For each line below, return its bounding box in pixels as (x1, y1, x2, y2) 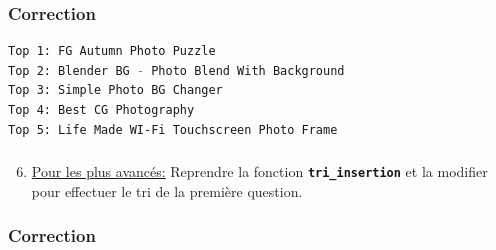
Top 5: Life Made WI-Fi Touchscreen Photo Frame (8, 122, 338, 137)
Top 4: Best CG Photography (8, 103, 195, 117)
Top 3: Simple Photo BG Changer (8, 83, 223, 98)
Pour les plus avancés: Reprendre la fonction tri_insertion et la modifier (31, 161, 488, 182)
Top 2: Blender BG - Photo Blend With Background (8, 63, 345, 78)
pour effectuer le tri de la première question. (31, 180, 303, 201)
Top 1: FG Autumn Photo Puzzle (8, 44, 216, 59)
